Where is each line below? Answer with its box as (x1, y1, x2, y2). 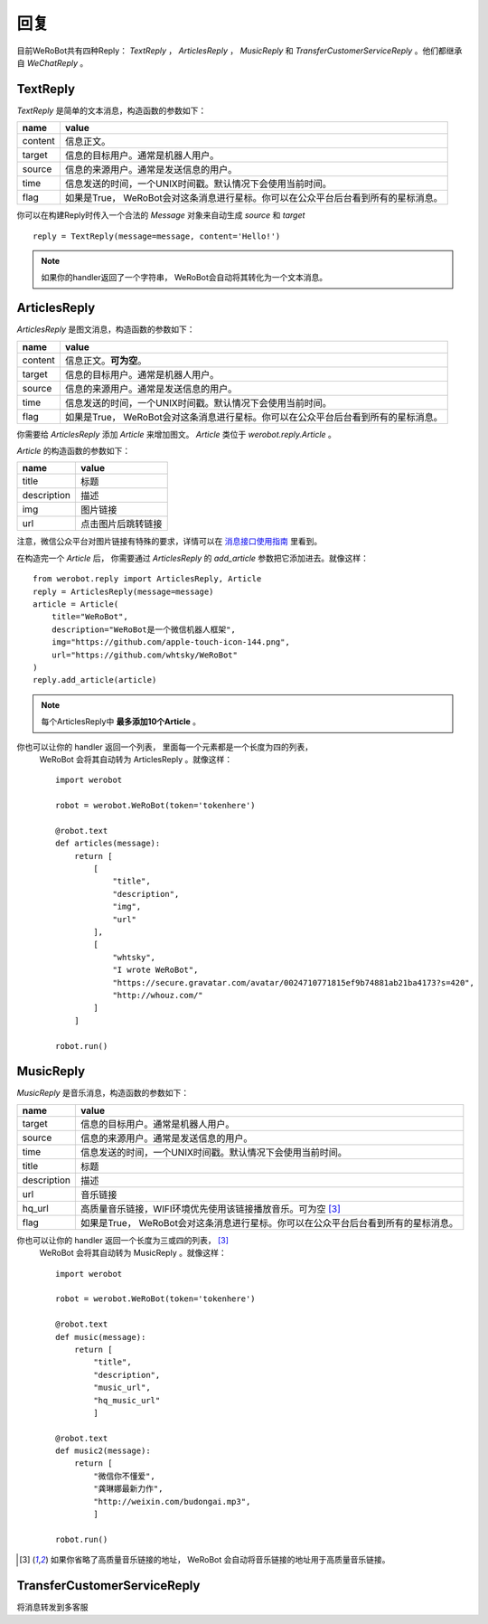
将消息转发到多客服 (16, 1601, 89, 1613)
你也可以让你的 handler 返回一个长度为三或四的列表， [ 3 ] (16, 1234, 230, 1245)
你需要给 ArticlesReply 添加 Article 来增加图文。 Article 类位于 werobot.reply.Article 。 (16, 429, 336, 439)
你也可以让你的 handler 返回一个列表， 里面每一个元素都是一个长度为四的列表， (16, 741, 314, 752)
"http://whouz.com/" (112, 990, 203, 1000)
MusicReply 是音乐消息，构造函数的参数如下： (16, 1088, 190, 1099)
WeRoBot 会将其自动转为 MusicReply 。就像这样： (39, 1248, 227, 1259)
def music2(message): (55, 1446, 151, 1456)
